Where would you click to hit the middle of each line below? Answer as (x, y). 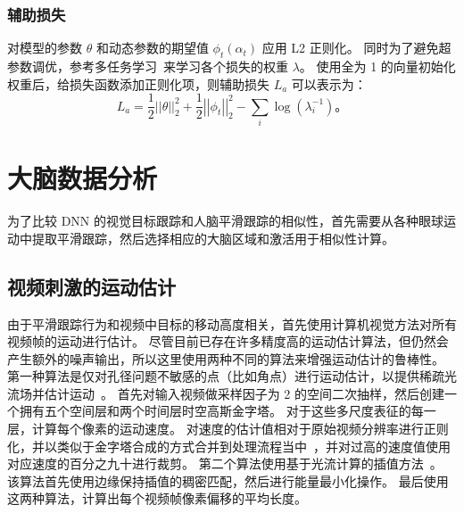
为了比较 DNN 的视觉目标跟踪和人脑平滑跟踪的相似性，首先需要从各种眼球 (226, 221)
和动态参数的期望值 (152, 48)
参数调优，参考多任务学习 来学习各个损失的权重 (148, 66)
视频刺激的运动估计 (91, 286)
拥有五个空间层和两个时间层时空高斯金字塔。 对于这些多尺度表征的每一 (228, 411)
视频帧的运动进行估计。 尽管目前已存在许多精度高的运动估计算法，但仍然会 (228, 341)
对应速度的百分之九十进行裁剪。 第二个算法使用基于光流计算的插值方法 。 (225, 463)
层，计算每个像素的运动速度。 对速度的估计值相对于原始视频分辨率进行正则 (228, 429)
